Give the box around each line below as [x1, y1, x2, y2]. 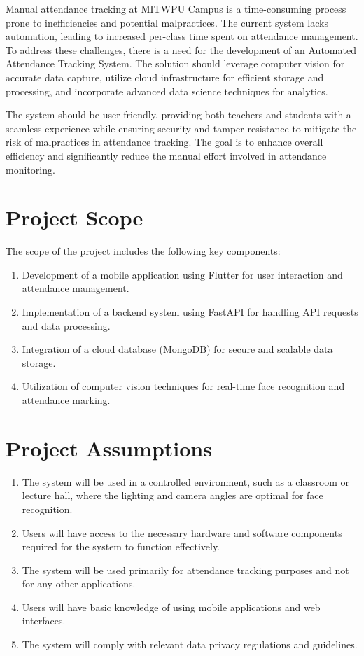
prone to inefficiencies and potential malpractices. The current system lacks [6, 15, 328, 29]
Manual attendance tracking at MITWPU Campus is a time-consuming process [6, 1, 346, 15]
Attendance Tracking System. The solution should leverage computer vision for [6, 56, 345, 71]
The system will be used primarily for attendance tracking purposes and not [22, 562, 349, 577]
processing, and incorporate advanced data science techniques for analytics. [6, 83, 328, 98]
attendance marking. [22, 393, 111, 407]
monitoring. [6, 162, 55, 176]
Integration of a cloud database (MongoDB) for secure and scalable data [22, 342, 333, 356]
